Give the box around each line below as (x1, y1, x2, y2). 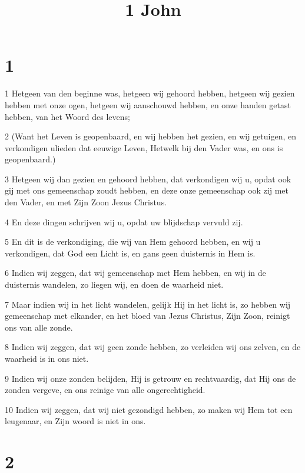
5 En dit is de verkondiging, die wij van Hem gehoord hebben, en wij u (5, 235, 261, 248)
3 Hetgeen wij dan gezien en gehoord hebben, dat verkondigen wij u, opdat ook (5, 172, 291, 185)
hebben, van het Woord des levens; (5, 110, 130, 122)
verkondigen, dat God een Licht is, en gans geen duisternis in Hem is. (5, 247, 256, 259)
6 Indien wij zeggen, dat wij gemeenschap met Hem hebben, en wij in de (5, 267, 266, 279)
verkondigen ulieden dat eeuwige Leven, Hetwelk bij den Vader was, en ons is (5, 141, 283, 154)
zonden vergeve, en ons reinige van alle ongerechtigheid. (5, 384, 205, 396)
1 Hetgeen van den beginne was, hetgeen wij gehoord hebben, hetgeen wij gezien (5, 87, 295, 99)
